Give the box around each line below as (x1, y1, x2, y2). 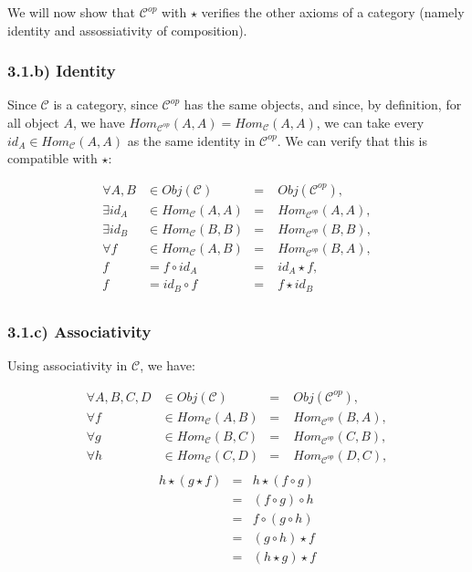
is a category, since (53, 95, 158, 114)
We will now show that (7, 3, 136, 21)
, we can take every (316, 113, 425, 131)
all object (7, 113, 59, 131)
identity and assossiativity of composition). (7, 20, 247, 39)
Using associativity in (7, 356, 128, 375)
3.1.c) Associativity (7, 319, 152, 342)
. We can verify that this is (277, 130, 428, 150)
